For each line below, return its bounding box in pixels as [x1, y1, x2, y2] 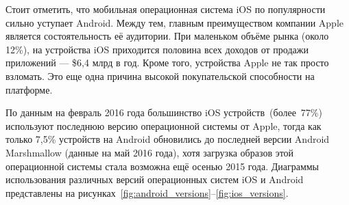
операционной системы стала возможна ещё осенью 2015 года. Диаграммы [5, 159, 320, 173]
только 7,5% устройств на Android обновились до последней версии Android [5, 132, 330, 146]
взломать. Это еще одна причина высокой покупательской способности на [5, 68, 315, 83]
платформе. [5, 82, 53, 96]
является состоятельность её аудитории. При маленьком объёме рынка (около [5, 29, 329, 43]
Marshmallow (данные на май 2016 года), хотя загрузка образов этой [5, 145, 294, 159]
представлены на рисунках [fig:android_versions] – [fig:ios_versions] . [5, 185, 289, 200]
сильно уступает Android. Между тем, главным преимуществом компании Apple [5, 15, 344, 29]
